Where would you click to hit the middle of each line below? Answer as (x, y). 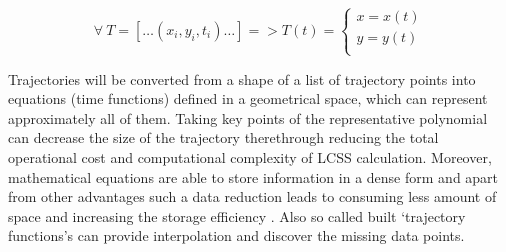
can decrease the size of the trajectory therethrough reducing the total (223, 137)
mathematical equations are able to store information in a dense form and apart (253, 176)
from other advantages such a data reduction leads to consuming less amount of (252, 196)
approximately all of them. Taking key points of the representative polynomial (248, 117)
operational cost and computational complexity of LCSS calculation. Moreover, (250, 156)
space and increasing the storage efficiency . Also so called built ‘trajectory (237, 215)
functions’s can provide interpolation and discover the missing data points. (236, 235)
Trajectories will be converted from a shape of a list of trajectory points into (242, 78)
